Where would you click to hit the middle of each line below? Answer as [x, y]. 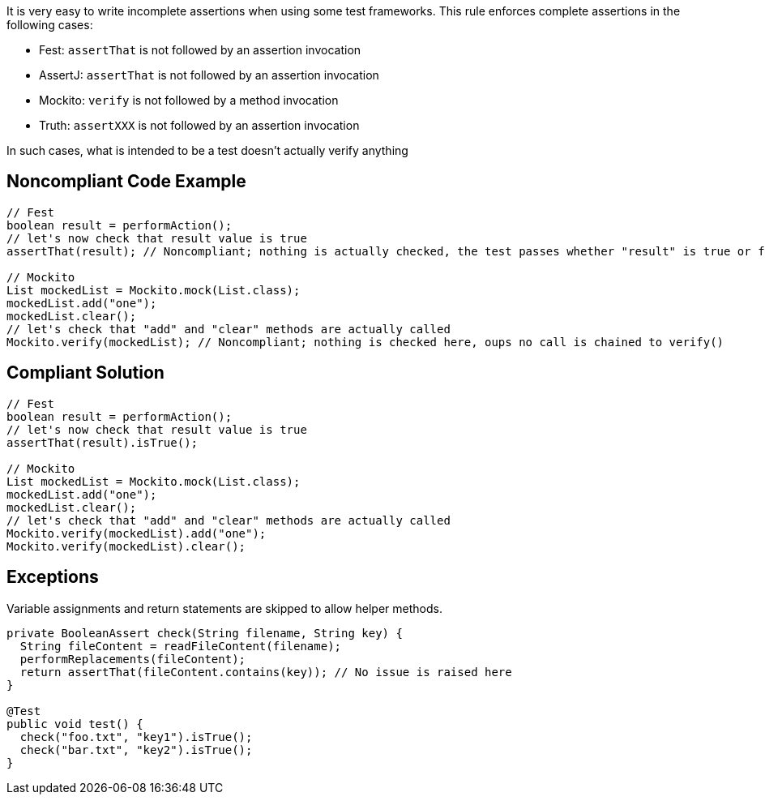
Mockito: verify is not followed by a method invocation [189, 100]
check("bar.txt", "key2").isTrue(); [136, 750]
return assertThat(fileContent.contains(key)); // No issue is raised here [266, 672]
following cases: [50, 25]
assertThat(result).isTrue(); [103, 442]
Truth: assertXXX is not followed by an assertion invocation [199, 125]
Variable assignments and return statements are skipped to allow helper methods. [224, 608]
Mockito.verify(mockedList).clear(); [126, 546]
